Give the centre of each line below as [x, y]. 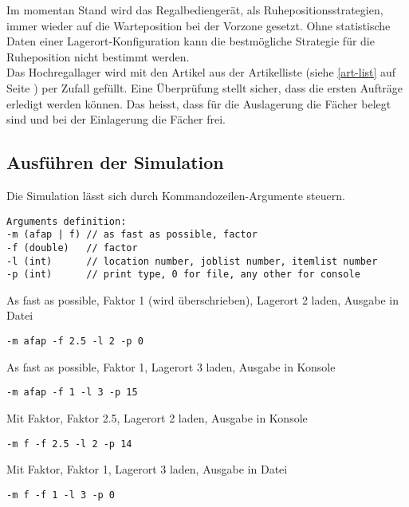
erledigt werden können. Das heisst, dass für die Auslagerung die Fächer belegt [199, 103]
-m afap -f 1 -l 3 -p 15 [72, 393]
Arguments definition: [67, 221]
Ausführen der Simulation [115, 162]
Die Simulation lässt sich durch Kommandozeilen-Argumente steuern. [176, 195]
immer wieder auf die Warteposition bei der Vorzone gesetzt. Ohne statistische [199, 25]
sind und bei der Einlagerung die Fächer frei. [116, 119]
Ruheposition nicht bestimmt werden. [98, 56]
